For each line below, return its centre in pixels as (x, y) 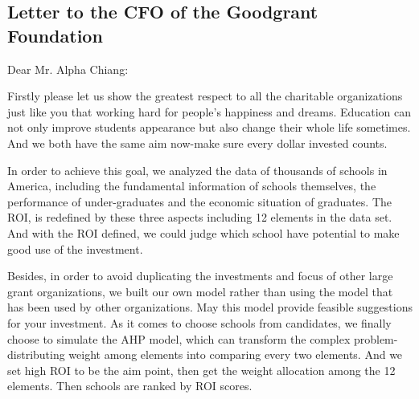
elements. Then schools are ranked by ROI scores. (130, 386)
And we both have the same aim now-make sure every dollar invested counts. (197, 142)
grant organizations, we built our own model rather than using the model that (200, 291)
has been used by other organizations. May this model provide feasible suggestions (210, 307)
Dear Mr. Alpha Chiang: (68, 69)
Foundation (55, 35)
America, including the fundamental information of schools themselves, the (192, 186)
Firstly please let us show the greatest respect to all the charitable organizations (205, 96)
